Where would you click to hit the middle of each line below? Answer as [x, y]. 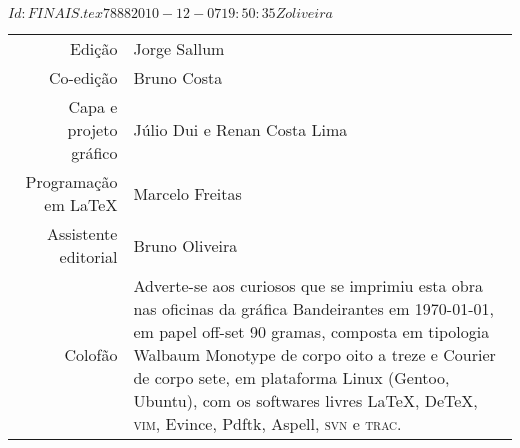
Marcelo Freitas [187, 193]
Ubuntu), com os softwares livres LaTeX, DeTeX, [305, 400]
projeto [92, 129]
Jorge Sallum [179, 48]
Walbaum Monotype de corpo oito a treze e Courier [314, 354]
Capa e [93, 106]
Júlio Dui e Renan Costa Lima [240, 129]
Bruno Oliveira [185, 245]
